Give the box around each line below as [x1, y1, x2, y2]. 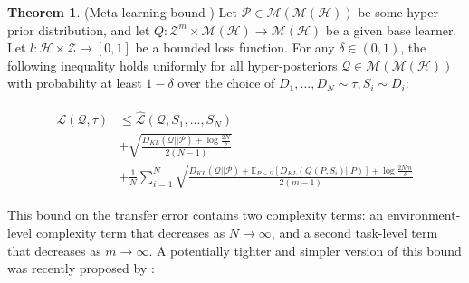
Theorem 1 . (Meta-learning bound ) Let [7, 3, 238, 21]
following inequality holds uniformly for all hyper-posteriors [7, 55, 338, 74]
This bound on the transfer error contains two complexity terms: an [7, 205, 384, 224]
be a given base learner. [325, 20, 457, 39]
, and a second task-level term [271, 223, 438, 241]
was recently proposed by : [7, 259, 155, 278]
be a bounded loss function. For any [135, 38, 335, 57]
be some [358, 3, 403, 21]
